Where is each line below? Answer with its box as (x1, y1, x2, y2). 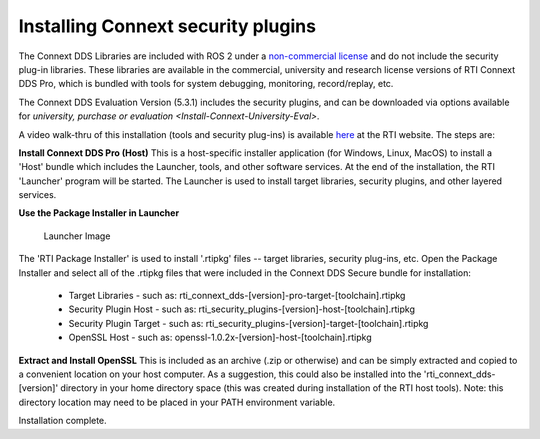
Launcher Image (43, 230, 111, 242)
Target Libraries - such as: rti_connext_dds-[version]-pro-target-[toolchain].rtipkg (68, 290, 406, 302)
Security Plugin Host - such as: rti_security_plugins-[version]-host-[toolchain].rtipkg (68, 303, 415, 315)
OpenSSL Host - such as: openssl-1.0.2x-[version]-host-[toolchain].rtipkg (68, 331, 372, 344)
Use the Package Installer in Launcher (18, 207, 180, 219)
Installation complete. (18, 415, 107, 427)
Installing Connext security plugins (18, 15, 317, 37)
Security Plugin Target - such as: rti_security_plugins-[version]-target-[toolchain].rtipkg (68, 317, 429, 329)
